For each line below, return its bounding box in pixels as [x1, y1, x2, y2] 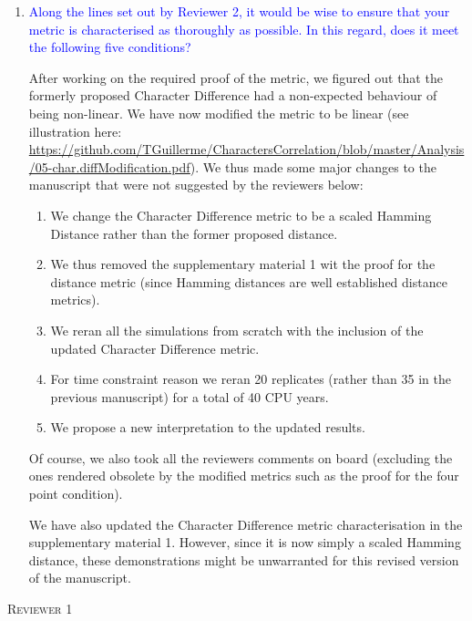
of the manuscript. [28, 568, 131, 587]
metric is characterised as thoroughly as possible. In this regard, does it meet [28, 19, 459, 38]
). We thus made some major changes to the [190, 157, 436, 176]
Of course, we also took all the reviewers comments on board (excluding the [28, 448, 453, 467]
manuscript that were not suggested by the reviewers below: [28, 175, 364, 194]
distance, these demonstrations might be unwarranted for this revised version [28, 550, 459, 569]
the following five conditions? [28, 37, 191, 57]
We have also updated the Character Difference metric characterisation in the [28, 514, 463, 533]
